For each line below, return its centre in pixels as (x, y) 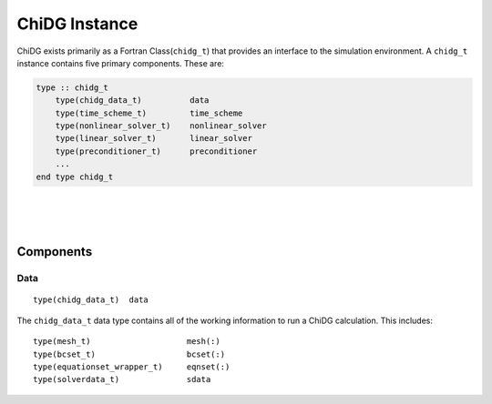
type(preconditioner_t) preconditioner (156, 151)
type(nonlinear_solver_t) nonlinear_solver (161, 126)
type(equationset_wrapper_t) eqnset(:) (132, 367)
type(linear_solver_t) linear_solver (154, 138)
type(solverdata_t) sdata (122, 379)
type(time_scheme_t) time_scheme (149, 113)
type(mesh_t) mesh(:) (127, 342)
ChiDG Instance (77, 24)
